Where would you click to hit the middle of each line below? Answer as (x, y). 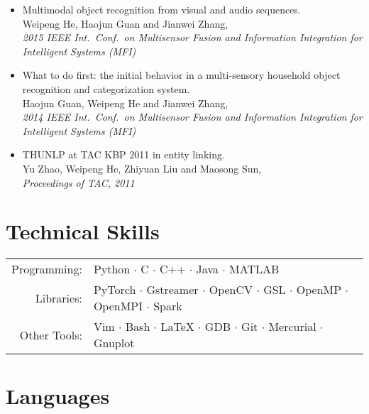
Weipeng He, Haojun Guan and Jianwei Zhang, (125, 23)
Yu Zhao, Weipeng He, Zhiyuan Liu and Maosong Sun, (142, 168)
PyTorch (115, 290)
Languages (58, 396)
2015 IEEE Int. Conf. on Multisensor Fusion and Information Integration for (192, 37)
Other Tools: (51, 334)
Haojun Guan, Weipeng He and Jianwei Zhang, (125, 103)
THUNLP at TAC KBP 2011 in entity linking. (123, 154)
